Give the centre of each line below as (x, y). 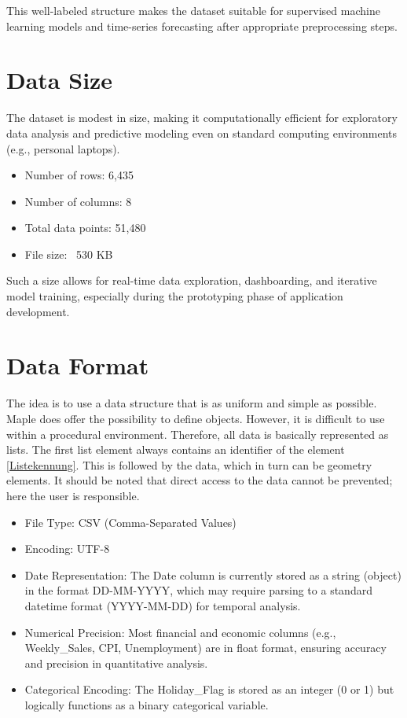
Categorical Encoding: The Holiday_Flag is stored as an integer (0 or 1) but (209, 689)
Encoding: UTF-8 (67, 549)
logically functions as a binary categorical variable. (147, 704)
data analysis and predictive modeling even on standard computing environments (202, 133)
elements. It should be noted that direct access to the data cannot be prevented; (200, 480)
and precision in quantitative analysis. (116, 663)
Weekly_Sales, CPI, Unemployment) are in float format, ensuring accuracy (205, 648)
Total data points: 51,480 (85, 228)
